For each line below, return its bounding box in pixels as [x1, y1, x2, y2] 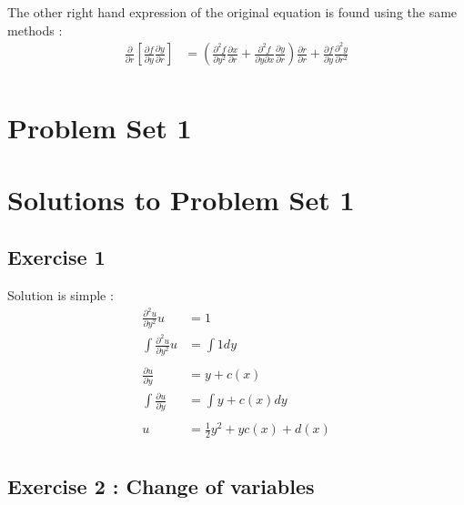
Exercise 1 [7, 243, 106, 271]
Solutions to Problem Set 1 [7, 180, 355, 217]
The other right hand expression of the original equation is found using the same [7, 3, 458, 21]
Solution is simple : [7, 286, 114, 305]
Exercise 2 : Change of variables [7, 471, 315, 500]
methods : [7, 20, 63, 39]
